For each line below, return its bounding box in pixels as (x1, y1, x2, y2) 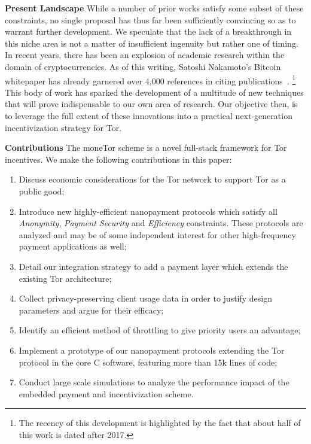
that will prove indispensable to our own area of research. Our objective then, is (5, 98, 298, 110)
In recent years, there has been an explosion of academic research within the (5, 48, 285, 61)
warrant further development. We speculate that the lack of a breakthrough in (5, 25, 292, 38)
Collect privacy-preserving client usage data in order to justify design (19, 292, 273, 305)
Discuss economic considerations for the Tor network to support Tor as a (19, 173, 286, 185)
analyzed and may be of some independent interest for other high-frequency (19, 228, 296, 241)
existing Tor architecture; (19, 272, 112, 284)
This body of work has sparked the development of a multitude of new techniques (5, 86, 304, 98)
